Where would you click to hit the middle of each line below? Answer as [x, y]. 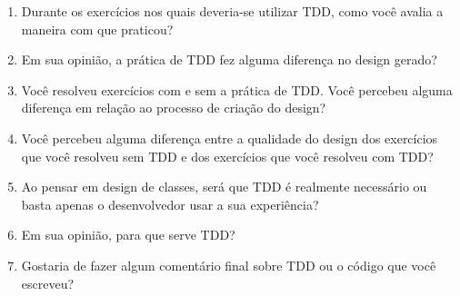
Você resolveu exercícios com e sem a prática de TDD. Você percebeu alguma [237, 89]
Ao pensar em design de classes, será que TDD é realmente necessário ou [224, 187]
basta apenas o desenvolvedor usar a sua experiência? [170, 204]
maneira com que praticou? [97, 29]
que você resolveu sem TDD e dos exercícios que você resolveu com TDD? [227, 156]
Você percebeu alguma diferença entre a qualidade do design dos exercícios [230, 138]
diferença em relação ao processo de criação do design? [174, 108]
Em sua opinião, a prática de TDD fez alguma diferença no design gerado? [229, 59]
